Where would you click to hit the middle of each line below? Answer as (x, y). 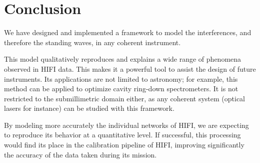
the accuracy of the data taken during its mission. (80, 154)
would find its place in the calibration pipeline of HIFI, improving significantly (124, 145)
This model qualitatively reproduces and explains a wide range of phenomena (123, 59)
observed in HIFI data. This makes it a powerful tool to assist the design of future (130, 68)
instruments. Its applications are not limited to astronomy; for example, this (121, 78)
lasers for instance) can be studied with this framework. (89, 108)
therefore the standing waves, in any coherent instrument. (92, 42)
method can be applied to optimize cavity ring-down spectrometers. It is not (121, 89)
